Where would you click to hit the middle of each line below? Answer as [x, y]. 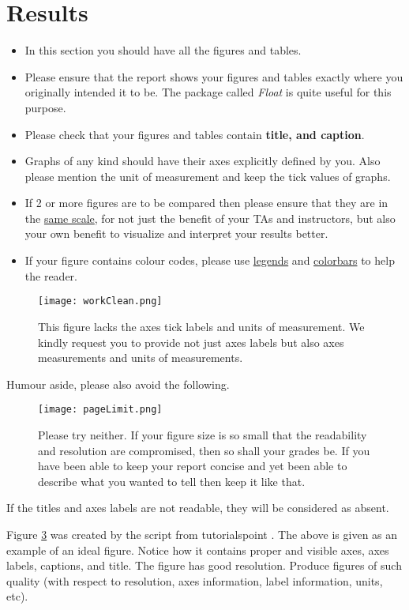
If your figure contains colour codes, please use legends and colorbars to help [210, 260]
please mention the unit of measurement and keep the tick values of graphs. [208, 176]
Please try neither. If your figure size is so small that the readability [203, 434]
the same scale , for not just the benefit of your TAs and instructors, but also [210, 218]
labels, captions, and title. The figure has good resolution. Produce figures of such [204, 565]
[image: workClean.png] [100, 301]
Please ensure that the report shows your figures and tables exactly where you [214, 76]
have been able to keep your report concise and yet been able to [193, 466]
